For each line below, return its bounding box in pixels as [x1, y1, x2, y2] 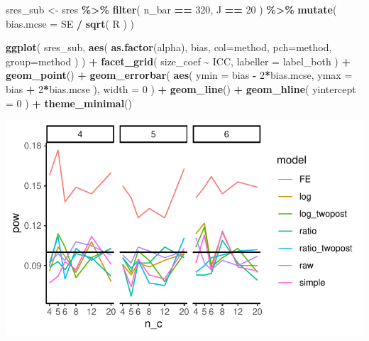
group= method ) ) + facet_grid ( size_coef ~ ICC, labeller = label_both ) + [6, 53, 351, 68]
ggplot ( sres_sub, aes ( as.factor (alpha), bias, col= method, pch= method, [6, 40, 332, 55]
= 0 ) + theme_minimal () [6, 95, 133, 110]
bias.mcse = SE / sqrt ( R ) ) [6, 16, 135, 31]
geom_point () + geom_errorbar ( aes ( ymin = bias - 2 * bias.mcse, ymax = [6, 67, 353, 82]
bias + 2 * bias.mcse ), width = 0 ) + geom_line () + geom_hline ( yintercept [6, 81, 356, 96]
